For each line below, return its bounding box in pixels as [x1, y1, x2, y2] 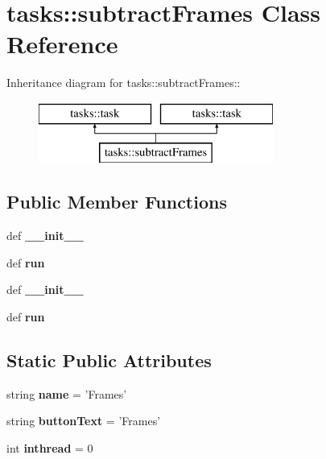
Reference [6, 27, 118, 60]
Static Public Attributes [6, 348, 212, 373]
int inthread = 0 [6, 440, 93, 457]
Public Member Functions [6, 189, 227, 214]
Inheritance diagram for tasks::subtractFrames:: [6, 74, 241, 91]
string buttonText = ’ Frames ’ [6, 412, 161, 429]
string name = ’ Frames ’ [6, 385, 127, 402]
